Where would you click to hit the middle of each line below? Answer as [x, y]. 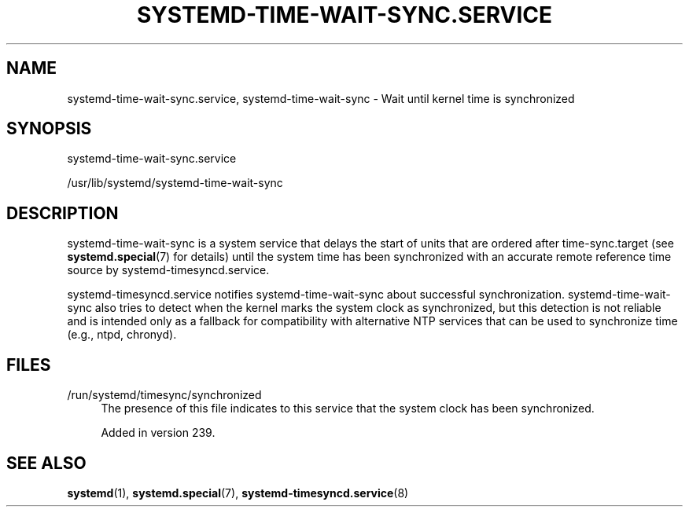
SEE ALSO [46, 463]
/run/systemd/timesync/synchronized [164, 395]
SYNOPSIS [49, 129]
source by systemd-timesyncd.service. [168, 270]
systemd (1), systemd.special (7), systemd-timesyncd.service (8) [238, 493]
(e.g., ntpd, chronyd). [122, 335]
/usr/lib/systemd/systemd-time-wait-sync [175, 183]
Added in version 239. [158, 433]
